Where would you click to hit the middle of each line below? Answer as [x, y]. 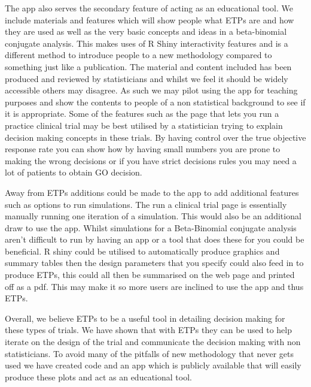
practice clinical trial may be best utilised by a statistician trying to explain [144, 125]
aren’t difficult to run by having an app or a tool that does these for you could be [155, 239]
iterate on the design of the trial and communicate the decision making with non [153, 342]
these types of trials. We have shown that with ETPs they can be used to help [148, 330]
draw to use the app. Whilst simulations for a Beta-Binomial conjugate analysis [151, 227]
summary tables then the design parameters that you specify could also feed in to [154, 263]
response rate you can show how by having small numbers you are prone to [143, 149]
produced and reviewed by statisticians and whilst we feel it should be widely [147, 78]
